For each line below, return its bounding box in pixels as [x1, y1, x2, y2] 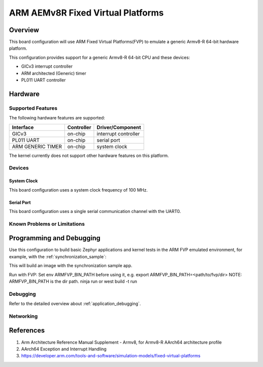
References [9, 327, 45, 335]
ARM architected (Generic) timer [21, 70, 87, 76]
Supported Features [9, 105, 58, 112]
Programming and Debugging [9, 234, 101, 242]
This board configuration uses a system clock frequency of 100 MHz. [9, 187, 148, 193]
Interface [12, 124, 34, 131]
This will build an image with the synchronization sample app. [9, 263, 132, 269]
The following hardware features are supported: [9, 115, 105, 121]
